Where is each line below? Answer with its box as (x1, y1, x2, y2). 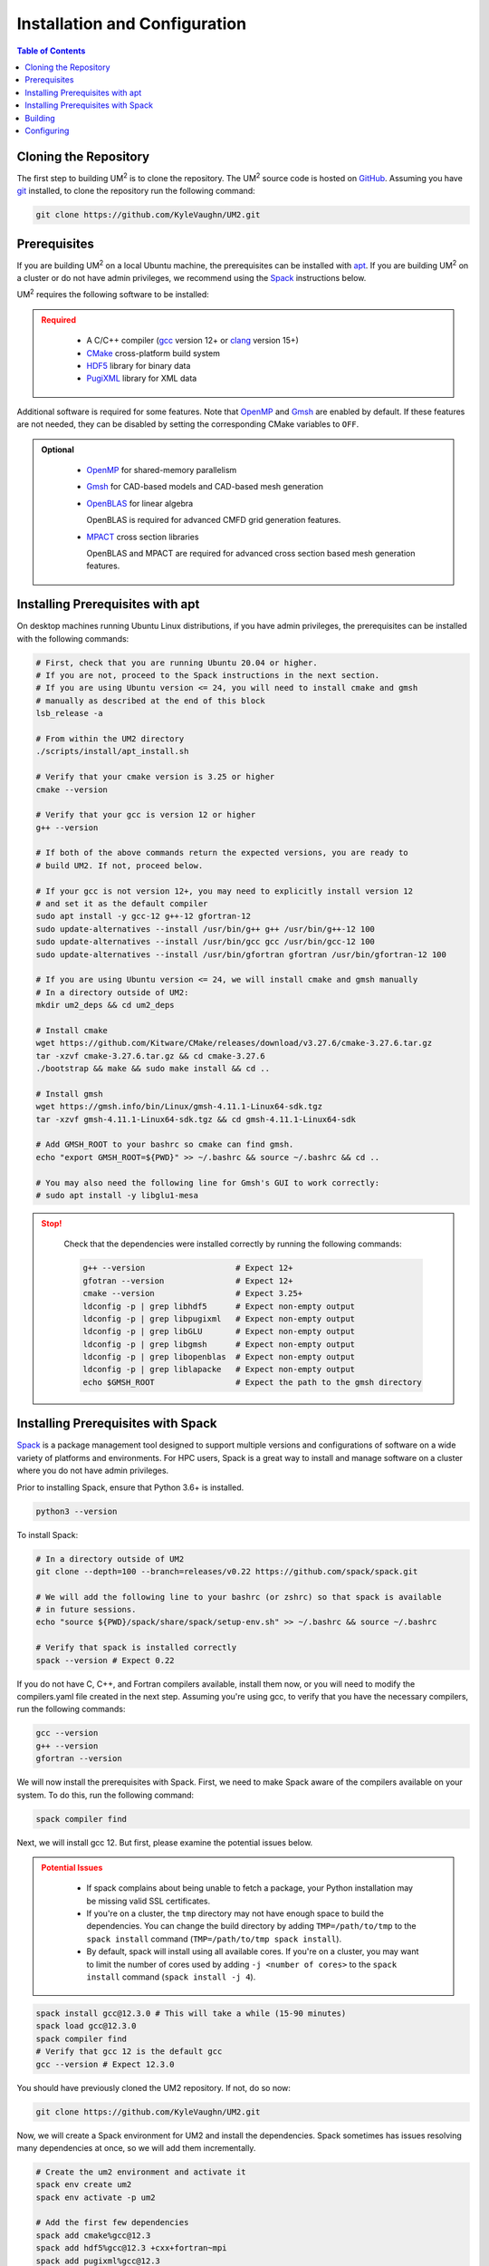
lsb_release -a (35, 708, 103, 719)
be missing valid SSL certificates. (86, 1895, 211, 1906)
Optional (41, 444, 74, 455)
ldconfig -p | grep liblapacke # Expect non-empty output (82, 1364, 356, 1375)
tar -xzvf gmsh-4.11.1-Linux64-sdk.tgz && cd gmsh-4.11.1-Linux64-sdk (35, 1114, 357, 1124)
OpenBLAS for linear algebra (86, 498, 194, 508)
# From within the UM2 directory (35, 733, 185, 743)
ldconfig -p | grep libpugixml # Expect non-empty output (82, 1313, 356, 1323)
